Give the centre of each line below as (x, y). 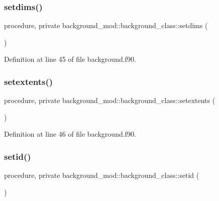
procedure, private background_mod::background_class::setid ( (102, 175)
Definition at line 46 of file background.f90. (70, 134)
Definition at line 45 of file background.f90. (70, 59)
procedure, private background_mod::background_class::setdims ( (106, 25)
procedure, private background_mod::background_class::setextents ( (110, 100)
